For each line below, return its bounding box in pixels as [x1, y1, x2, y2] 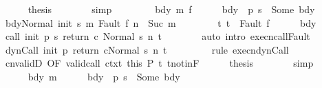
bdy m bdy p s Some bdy [28, 69, 180, 83]
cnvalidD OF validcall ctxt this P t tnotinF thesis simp [5, 56, 314, 70]
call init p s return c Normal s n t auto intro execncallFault [5, 29, 310, 43]
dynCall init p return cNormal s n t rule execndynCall [5, 42, 289, 56]
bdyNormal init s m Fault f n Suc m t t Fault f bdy [5, 15, 316, 30]
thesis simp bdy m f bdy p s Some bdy [28, 2, 315, 16]
